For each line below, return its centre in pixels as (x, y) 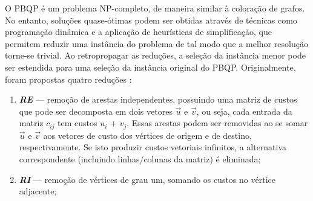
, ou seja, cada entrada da (244, 111)
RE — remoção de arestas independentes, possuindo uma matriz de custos (158, 99)
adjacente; (38, 191)
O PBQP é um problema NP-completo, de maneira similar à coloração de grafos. (155, 8)
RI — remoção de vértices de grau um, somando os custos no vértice (147, 179)
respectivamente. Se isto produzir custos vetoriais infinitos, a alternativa (153, 147)
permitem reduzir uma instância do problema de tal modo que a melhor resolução (156, 43)
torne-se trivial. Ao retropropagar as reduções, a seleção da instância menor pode (155, 55)
